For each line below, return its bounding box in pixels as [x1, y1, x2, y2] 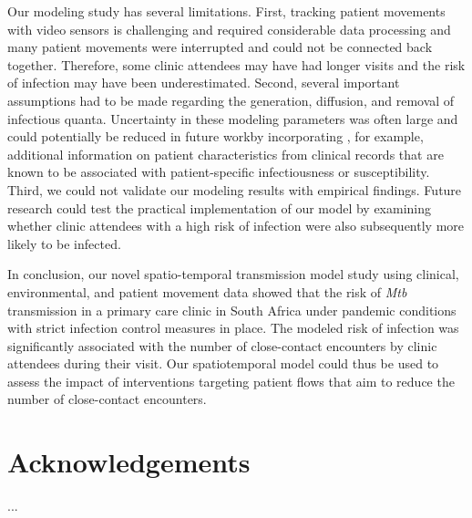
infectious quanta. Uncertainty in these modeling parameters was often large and [7, 109, 458, 128]
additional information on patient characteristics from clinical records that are [7, 144, 444, 163]
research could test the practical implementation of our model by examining [7, 198, 432, 217]
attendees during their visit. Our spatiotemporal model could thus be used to [7, 354, 439, 373]
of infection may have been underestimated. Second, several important [7, 73, 400, 92]
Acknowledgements [7, 443, 251, 481]
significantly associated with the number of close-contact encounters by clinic [7, 336, 437, 355]
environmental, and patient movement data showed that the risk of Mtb [7, 282, 407, 301]
